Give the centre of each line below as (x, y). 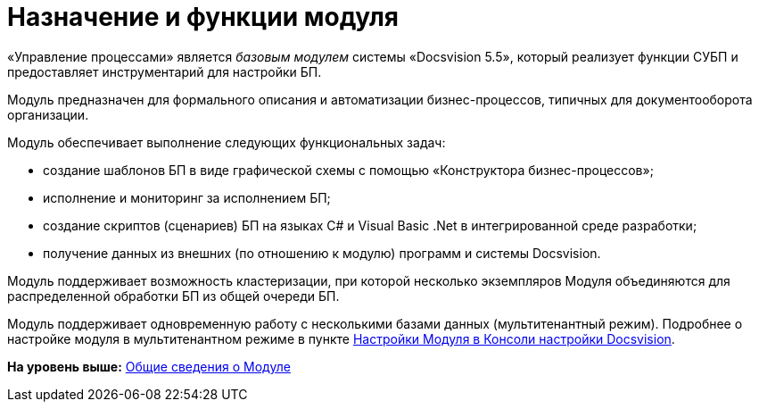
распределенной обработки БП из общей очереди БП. (173, 296)
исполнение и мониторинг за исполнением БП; (187, 197)
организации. (48, 114)
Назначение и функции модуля (203, 17)
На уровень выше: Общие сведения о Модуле (149, 366)
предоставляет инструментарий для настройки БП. (165, 71)
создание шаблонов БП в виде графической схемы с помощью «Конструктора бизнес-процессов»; (348, 170)
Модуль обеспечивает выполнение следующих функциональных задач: (227, 142)
